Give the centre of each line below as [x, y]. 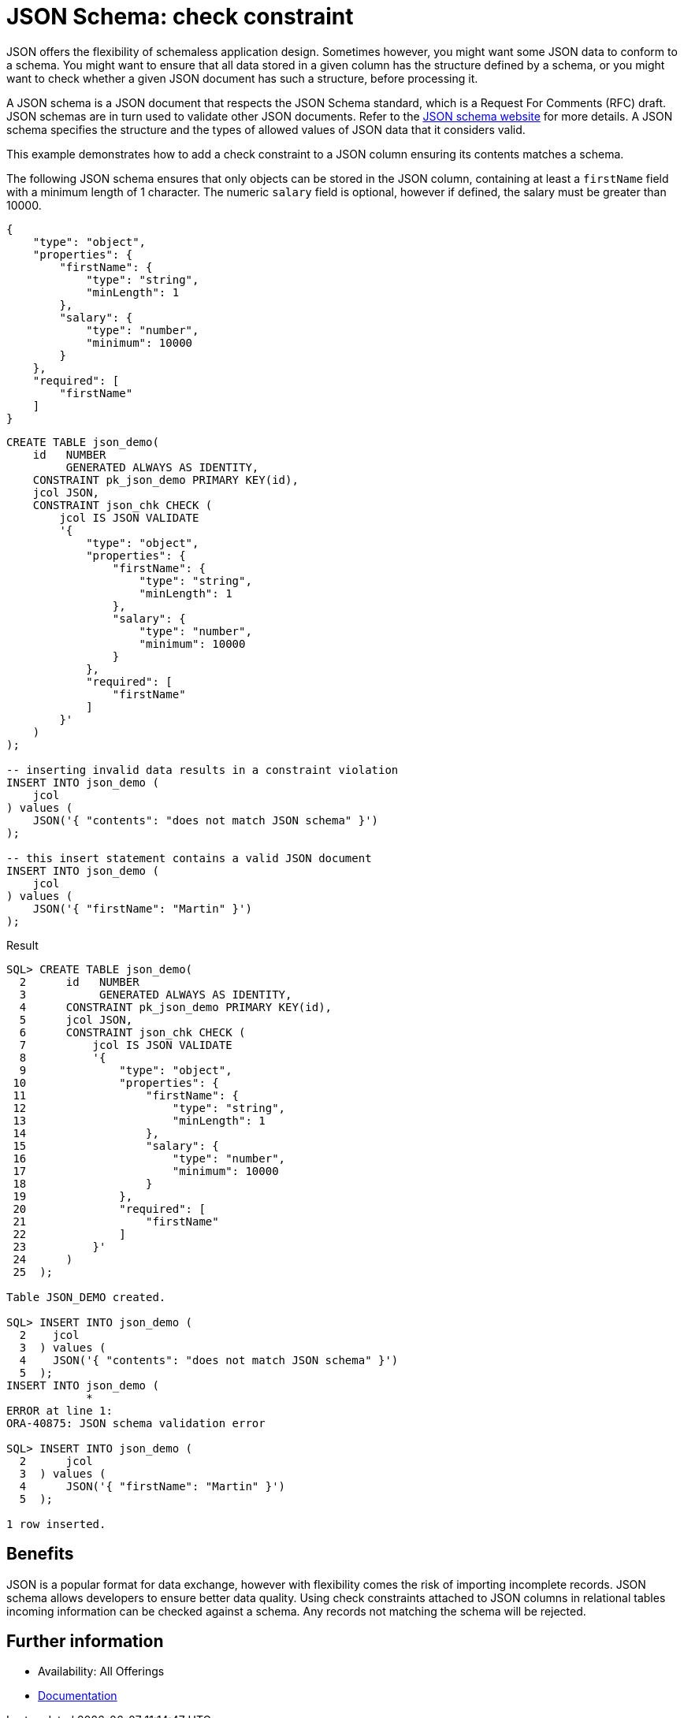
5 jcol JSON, [76, 1019]
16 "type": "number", [149, 1158]
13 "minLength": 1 [139, 1120]
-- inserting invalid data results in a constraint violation [203, 770]
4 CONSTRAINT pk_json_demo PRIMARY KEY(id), [176, 1007]
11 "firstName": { [126, 1095]
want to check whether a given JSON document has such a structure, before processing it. [242, 78]
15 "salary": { [116, 1145]
